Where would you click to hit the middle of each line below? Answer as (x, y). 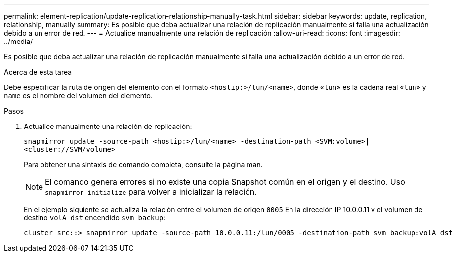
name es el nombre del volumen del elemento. (78, 96)
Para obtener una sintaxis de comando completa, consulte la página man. (143, 164)
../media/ (19, 41)
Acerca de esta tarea (38, 72)
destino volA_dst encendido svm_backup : (95, 218)
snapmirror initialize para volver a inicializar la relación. (151, 192)
